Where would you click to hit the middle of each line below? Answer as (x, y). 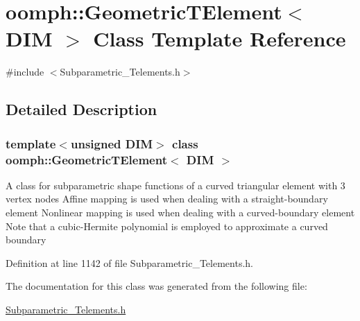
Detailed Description (82, 109)
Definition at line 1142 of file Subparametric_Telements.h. (129, 262)
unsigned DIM (112, 143)
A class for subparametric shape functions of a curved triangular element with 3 (175, 185)
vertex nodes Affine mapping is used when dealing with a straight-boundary (167, 199)
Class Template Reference (220, 38)
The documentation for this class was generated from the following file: (156, 286)
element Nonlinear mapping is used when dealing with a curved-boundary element (180, 212)
